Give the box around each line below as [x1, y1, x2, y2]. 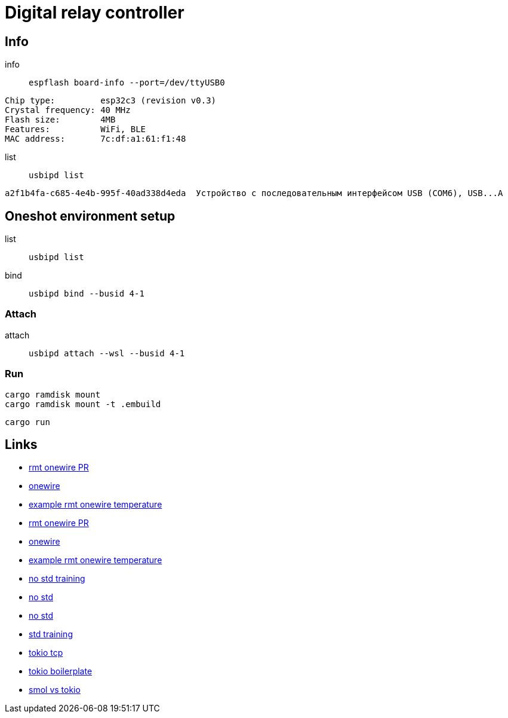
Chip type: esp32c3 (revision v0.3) [5, 96, 217, 106]
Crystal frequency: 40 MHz [5, 105, 131, 115]
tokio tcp [29, 647, 63, 658]
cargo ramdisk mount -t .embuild [5, 399, 161, 409]
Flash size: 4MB [5, 115, 116, 125]
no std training [29, 573, 85, 584]
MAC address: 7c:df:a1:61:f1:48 [5, 134, 186, 144]
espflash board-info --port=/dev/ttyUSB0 [29, 78, 225, 88]
